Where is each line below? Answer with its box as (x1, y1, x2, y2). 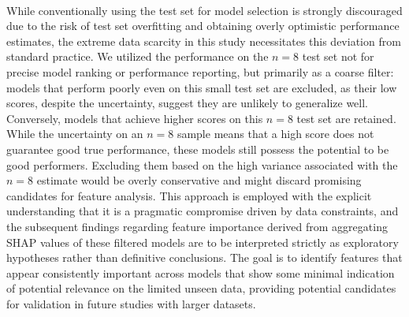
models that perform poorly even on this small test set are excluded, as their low (6, 79, 397, 95)
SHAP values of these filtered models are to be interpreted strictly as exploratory (6, 233, 399, 250)
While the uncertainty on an (6, 125, 143, 142)
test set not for (302, 48, 374, 65)
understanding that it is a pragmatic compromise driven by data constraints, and (6, 203, 399, 219)
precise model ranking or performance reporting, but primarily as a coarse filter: (6, 63, 394, 80)
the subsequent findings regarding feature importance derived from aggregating (6, 218, 388, 234)
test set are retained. (296, 110, 396, 126)
